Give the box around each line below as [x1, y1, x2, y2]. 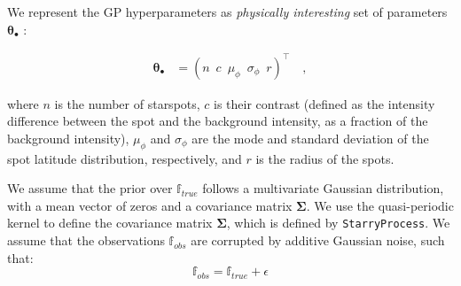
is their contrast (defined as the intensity [214, 94, 435, 112]
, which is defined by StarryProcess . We [226, 213, 450, 232]
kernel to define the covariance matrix [7, 213, 213, 232]
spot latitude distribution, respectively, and [7, 149, 242, 167]
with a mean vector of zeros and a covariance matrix [7, 196, 293, 214]
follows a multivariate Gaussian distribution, [202, 179, 444, 197]
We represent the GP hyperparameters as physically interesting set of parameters [7, 3, 448, 20]
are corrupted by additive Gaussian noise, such [191, 231, 445, 250]
